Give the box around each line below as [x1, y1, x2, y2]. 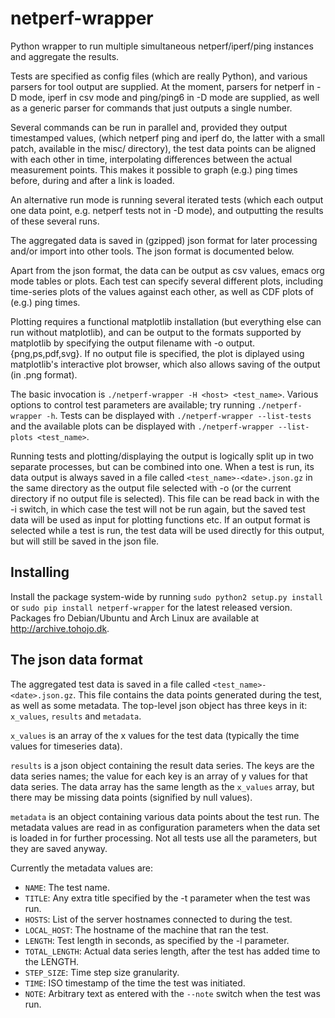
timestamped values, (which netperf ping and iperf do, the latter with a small [10, 132, 325, 144]
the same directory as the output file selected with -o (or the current [10, 482, 292, 494]
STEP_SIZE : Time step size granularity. [24, 966, 180, 978]
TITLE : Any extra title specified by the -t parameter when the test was [24, 892, 311, 904]
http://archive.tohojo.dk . [10, 622, 110, 634]
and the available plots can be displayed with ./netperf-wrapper [10, 420, 275, 432]
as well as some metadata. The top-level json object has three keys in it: [10, 699, 308, 711]
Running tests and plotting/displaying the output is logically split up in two [10, 450, 315, 462]
